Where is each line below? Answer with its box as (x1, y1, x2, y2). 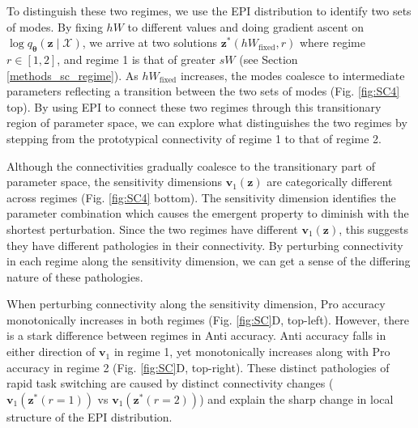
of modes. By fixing (6, 18, 103, 35)
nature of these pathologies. (6, 268, 143, 285)
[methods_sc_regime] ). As (6, 66, 139, 83)
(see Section (239, 50, 298, 67)
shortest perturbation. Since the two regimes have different (6, 220, 298, 237)
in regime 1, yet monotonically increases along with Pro (113, 343, 390, 360)
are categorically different (267, 173, 393, 190)
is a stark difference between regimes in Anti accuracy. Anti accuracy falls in (6, 327, 386, 344)
